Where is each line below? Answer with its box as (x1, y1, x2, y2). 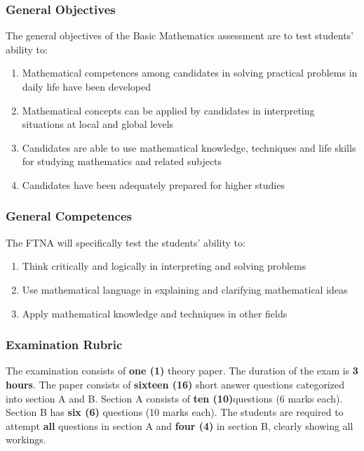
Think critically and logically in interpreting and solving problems (22, 259, 306, 273)
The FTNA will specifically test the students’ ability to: (6, 235, 245, 249)
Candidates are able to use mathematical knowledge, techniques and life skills (22, 140, 356, 155)
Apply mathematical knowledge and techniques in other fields (22, 306, 288, 320)
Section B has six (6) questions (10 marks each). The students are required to (6, 405, 344, 419)
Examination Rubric (6, 336, 123, 353)
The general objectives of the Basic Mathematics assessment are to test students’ (6, 28, 353, 43)
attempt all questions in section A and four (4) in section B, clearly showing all (6, 418, 353, 433)
